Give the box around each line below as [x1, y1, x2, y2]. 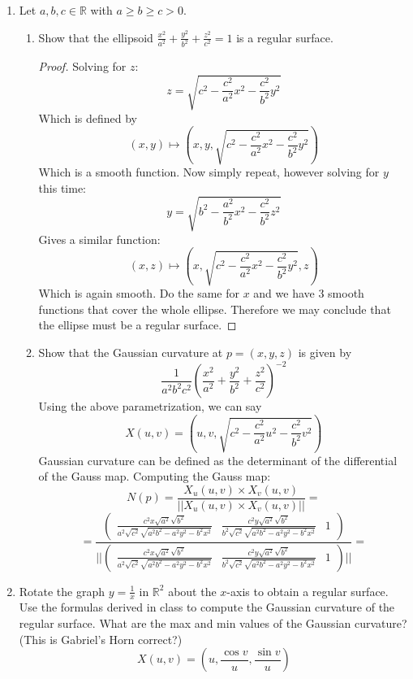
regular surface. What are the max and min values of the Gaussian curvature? [19, 615, 407, 632]
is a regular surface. [236, 28, 333, 46]
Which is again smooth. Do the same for [38, 285, 239, 302]
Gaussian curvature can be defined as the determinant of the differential [38, 451, 398, 468]
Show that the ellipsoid [38, 28, 153, 46]
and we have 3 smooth [253, 285, 364, 302]
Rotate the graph [19, 582, 105, 599]
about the [168, 582, 217, 599]
